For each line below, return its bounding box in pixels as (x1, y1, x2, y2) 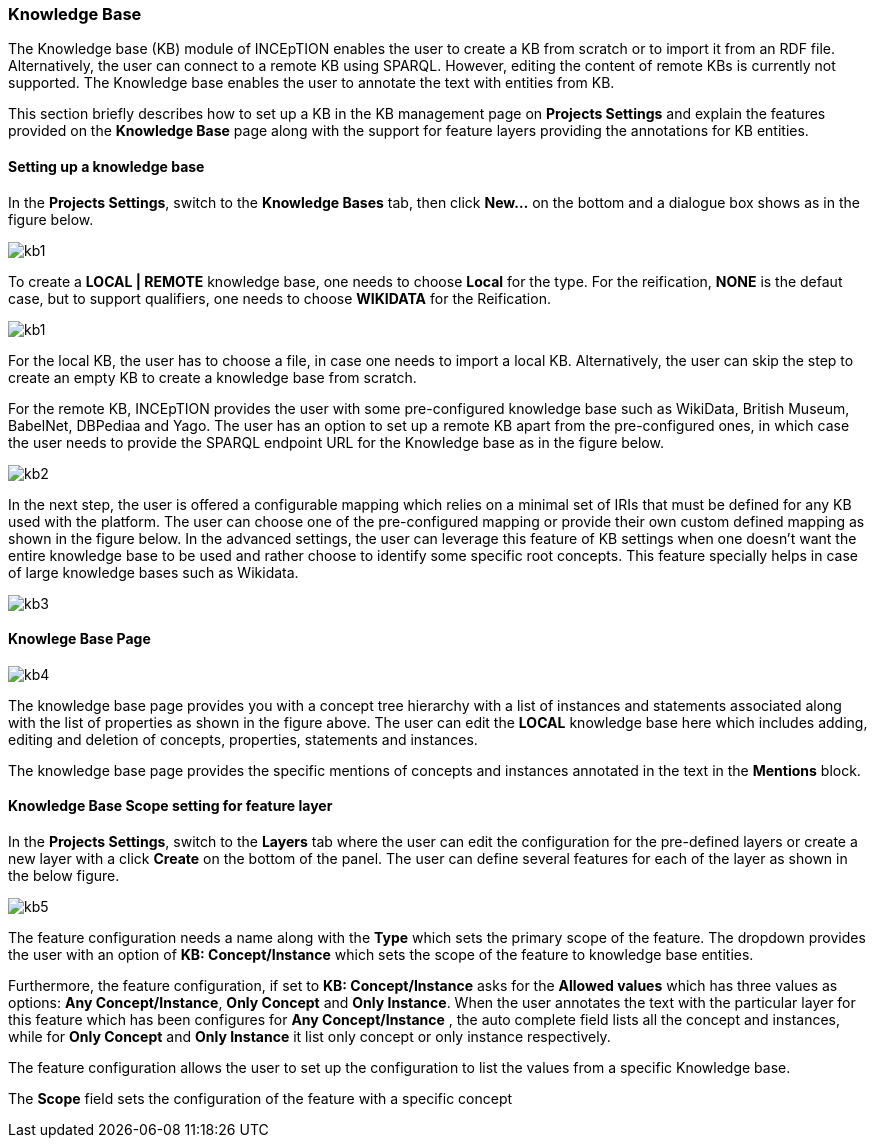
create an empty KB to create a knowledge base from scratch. (8, 368, 417, 386)
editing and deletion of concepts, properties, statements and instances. (8, 730, 478, 748)
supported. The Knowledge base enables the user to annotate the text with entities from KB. (8, 74, 615, 92)
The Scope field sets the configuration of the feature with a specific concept (8, 1090, 513, 1108)
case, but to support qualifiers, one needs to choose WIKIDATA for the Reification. (8, 289, 551, 307)
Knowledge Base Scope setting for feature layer (8, 797, 333, 815)
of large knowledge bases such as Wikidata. (8, 563, 299, 581)
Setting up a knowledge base (8, 157, 205, 175)
